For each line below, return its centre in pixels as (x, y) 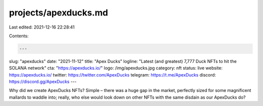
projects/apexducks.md (58, 13)
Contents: (19, 36)
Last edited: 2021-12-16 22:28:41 (42, 27)
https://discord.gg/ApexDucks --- (43, 82)
